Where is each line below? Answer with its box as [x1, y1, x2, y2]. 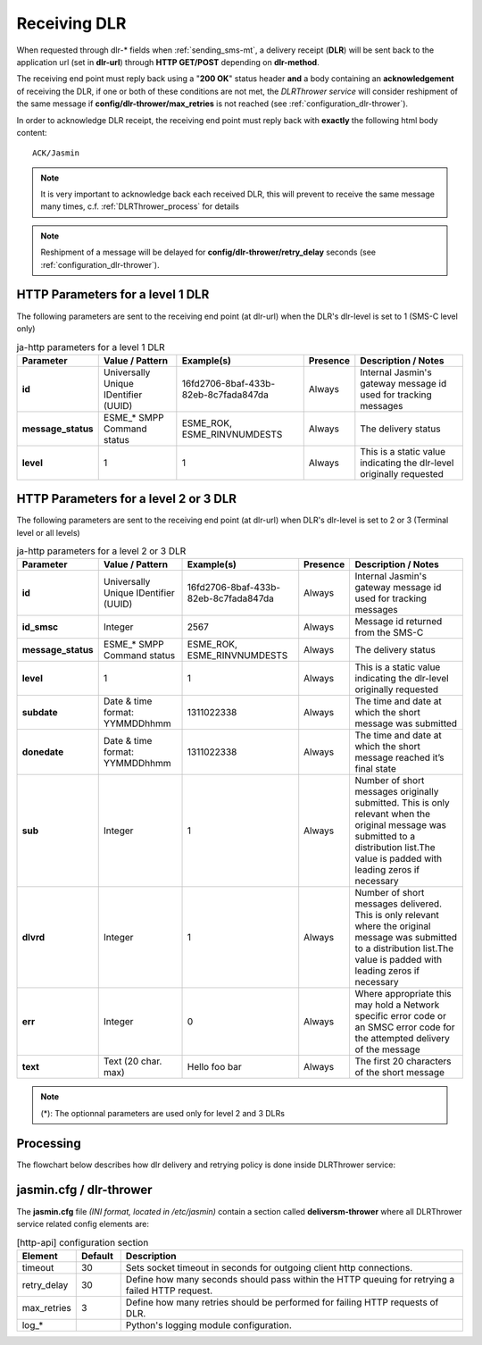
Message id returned [354, 615, 443, 628]
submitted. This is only [354, 797, 450, 809]
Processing [16, 1135, 81, 1151]
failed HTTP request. [125, 1284, 213, 1297]
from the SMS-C [354, 626, 424, 639]
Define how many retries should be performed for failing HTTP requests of [125, 1296, 439, 1308]
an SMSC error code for [354, 1021, 455, 1033]
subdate [21, 706, 58, 719]
